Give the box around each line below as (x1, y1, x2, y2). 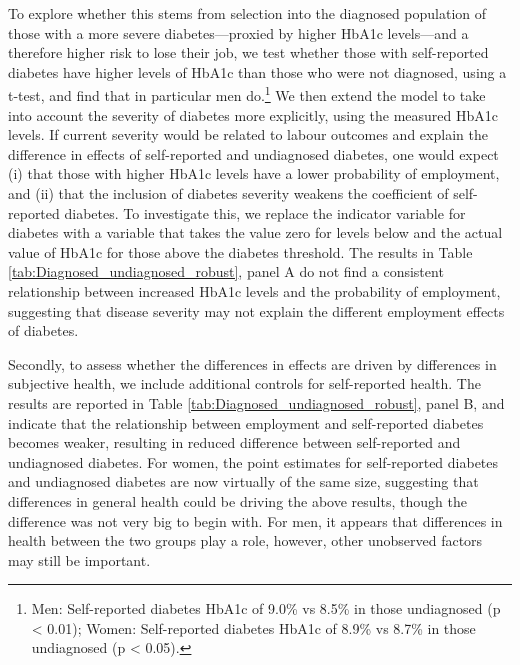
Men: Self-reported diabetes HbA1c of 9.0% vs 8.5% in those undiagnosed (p (31, 598, 501, 619)
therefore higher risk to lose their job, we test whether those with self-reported (8, 42, 489, 63)
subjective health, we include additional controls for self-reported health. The (8, 373, 481, 394)
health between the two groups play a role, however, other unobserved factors (8, 530, 483, 551)
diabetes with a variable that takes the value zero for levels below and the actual (8, 222, 503, 243)
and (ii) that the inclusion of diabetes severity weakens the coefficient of (8, 183, 449, 203)
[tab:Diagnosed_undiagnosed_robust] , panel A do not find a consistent (8, 261, 444, 282)
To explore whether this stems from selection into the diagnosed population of (8, 3, 487, 23)
